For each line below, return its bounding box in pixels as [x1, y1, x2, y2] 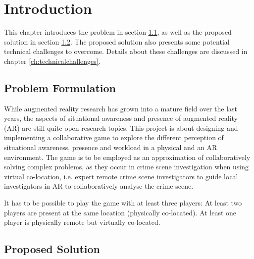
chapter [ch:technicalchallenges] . [4, 55, 101, 66]
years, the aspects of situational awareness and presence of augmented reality [4, 113, 238, 123]
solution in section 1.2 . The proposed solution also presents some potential [4, 36, 230, 47]
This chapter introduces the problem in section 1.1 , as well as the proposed [4, 27, 232, 37]
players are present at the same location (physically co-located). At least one [4, 207, 237, 217]
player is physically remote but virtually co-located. [4, 217, 160, 227]
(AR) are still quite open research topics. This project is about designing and [4, 122, 238, 133]
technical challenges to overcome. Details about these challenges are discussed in [4, 46, 248, 56]
